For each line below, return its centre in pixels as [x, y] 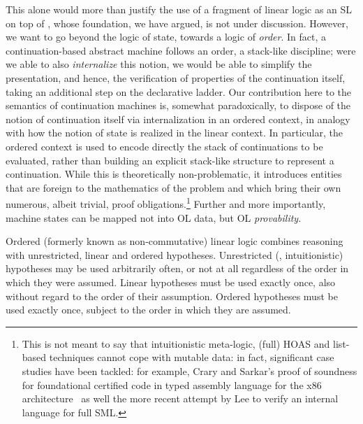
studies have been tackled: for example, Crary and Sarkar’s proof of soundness [190, 370]
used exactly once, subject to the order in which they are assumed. [148, 310]
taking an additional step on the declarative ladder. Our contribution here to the [178, 91]
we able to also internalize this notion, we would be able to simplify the [159, 64]
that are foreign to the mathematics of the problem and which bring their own [173, 187]
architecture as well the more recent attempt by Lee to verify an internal [180, 398]
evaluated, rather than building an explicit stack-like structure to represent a [170, 160]
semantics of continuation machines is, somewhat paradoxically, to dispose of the [178, 105]
